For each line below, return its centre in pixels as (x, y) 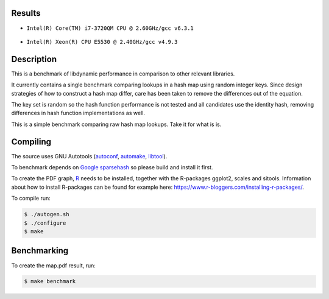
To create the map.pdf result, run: (53, 266)
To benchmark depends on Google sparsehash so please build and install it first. (112, 167)
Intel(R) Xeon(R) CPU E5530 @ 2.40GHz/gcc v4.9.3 (102, 42)
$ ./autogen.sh (47, 214)
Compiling (31, 142)
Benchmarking (40, 251)
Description (34, 59)
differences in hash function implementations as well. (78, 113)
